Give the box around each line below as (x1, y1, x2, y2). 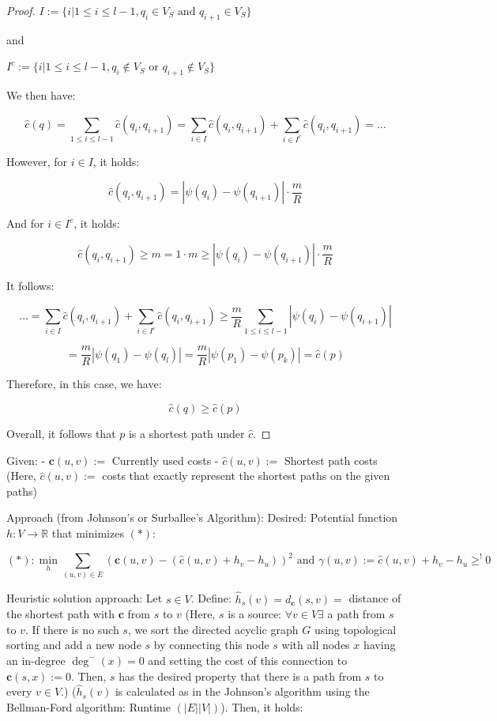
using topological (314, 621, 397, 637)
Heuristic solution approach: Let (6, 590, 163, 606)
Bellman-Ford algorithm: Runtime (6, 698, 171, 715)
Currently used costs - (111, 451, 219, 468)
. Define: (190, 590, 232, 606)
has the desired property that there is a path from (119, 667, 362, 684)
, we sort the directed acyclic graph (127, 621, 299, 637)
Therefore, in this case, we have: (6, 376, 162, 392)
